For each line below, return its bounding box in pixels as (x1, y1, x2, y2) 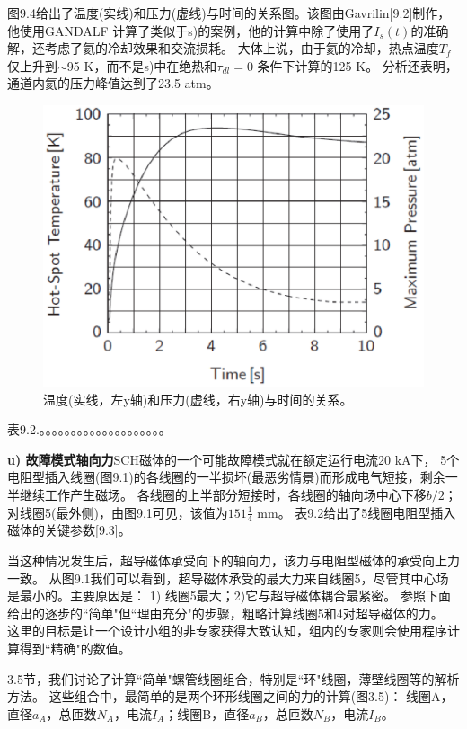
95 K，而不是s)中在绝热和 (66, 56, 217, 75)
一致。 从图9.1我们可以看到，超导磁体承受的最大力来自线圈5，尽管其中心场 (7, 568, 449, 587)
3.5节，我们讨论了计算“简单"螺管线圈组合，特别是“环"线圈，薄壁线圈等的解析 (7, 669, 460, 688)
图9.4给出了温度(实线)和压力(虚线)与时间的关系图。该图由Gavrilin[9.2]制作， (7, 4, 451, 22)
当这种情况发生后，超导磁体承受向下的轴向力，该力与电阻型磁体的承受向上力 (7, 550, 460, 569)
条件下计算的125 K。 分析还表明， (257, 56, 458, 75)
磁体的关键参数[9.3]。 (7, 520, 131, 539)
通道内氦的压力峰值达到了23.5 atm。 (7, 74, 219, 93)
